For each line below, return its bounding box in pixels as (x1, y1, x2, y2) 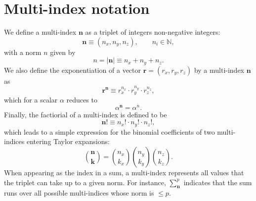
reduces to (66, 95, 97, 104)
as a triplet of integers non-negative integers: (85, 27, 220, 37)
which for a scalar (4, 95, 58, 104)
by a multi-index (194, 64, 245, 75)
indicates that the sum (183, 177, 252, 187)
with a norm (4, 47, 42, 57)
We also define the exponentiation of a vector (4, 64, 141, 75)
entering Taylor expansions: (26, 136, 110, 147)
